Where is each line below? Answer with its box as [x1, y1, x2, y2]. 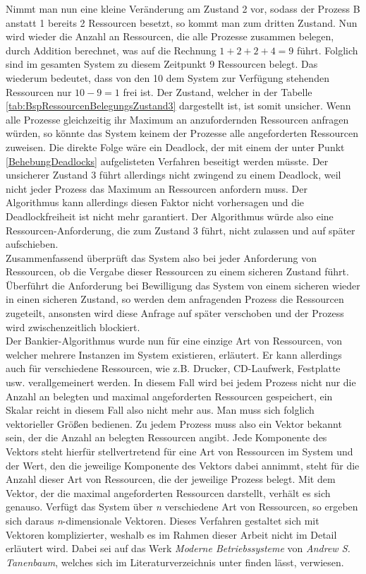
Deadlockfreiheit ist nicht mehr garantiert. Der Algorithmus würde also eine [6, 208, 334, 223]
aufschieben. [6, 237, 59, 251]
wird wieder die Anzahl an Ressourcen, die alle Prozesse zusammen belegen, [6, 29, 334, 44]
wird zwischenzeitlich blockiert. [6, 319, 140, 334]
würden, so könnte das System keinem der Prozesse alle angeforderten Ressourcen [6, 126, 359, 140]
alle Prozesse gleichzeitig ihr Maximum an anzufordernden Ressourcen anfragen [6, 112, 349, 126]
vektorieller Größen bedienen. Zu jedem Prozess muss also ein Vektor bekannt [6, 416, 342, 431]
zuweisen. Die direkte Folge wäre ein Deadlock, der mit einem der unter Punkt [6, 139, 345, 154]
